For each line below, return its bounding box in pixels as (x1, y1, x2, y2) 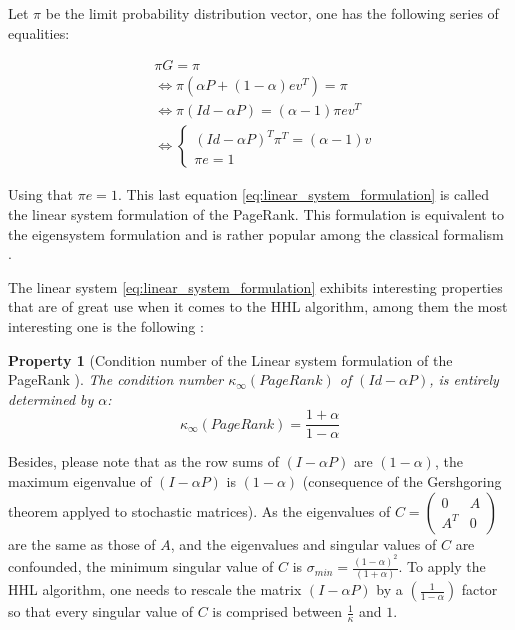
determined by (8, 388, 94, 409)
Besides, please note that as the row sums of (8, 451, 279, 472)
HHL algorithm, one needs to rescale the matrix (8, 579, 302, 600)
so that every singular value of (8, 601, 193, 622)
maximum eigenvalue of (8, 470, 152, 491)
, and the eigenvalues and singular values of (170, 533, 437, 554)
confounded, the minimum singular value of (8, 556, 274, 577)
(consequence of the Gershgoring (302, 470, 502, 491)
